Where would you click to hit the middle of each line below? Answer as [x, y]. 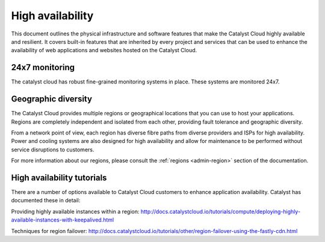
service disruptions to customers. [53, 150]
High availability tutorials [59, 177]
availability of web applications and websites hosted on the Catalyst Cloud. [104, 50]
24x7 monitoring [43, 68]
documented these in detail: [46, 201]
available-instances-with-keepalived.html [63, 220]
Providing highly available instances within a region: [75, 211]
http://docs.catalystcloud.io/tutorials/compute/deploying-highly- [221, 211]
